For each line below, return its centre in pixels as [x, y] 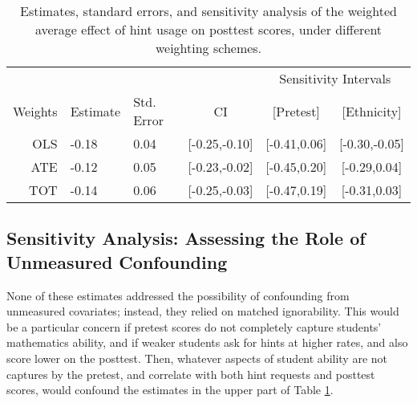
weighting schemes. [208, 48]
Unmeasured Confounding [117, 261]
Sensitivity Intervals [335, 78]
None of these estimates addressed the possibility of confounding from [178, 295]
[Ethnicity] [372, 111]
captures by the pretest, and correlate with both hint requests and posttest [191, 374]
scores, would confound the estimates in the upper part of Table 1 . [170, 390]
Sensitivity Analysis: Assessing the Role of [186, 238]
